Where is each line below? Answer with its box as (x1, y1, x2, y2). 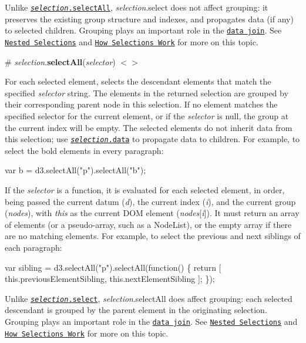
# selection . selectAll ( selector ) (5, 55, 116, 68)
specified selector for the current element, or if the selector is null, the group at (5, 109, 289, 122)
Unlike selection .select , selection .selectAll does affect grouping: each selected (5, 292, 292, 304)
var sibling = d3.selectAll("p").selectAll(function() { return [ (5, 261, 221, 273)
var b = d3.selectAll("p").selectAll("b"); (5, 164, 146, 176)
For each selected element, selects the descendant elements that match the (5, 75, 271, 88)
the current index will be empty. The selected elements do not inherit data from (5, 121, 292, 133)
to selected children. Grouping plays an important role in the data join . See (5, 24, 282, 36)
